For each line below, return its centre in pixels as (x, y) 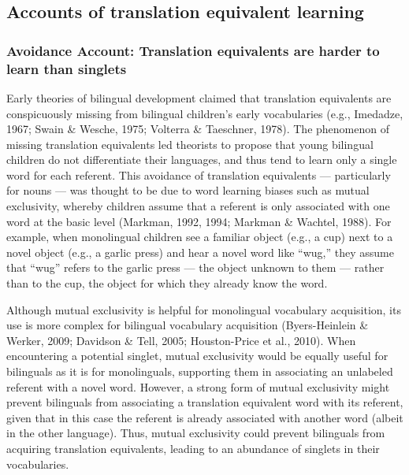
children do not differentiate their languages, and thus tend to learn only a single (202, 160)
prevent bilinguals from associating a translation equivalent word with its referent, (205, 402)
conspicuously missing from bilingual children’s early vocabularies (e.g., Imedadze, (205, 113)
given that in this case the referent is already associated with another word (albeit (205, 417)
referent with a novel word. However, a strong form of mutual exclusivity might (198, 386)
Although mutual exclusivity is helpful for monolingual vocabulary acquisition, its (204, 309)
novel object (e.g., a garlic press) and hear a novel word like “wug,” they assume (200, 252)
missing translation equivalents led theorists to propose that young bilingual (190, 144)
